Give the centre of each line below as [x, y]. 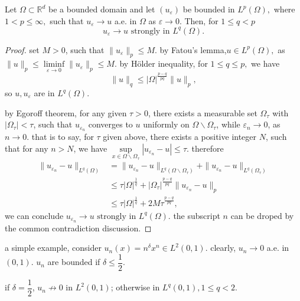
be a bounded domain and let [102, 9]
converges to [110, 124]
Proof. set [22, 49]
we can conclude [34, 215]
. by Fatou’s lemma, [190, 49]
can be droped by [262, 215]
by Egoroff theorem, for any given [66, 112]
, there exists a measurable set [203, 112]
